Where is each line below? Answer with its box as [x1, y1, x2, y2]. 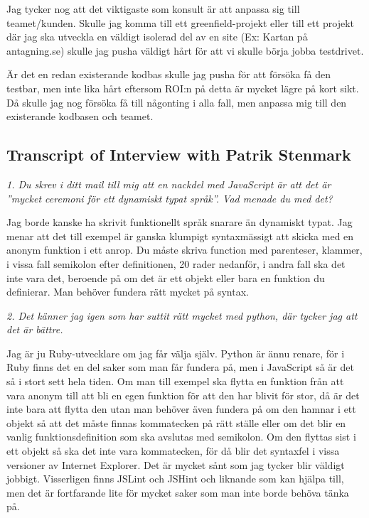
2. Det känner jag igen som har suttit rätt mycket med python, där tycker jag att [6, 308, 358, 323]
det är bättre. [6, 322, 63, 337]
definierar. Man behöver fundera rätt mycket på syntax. [6, 284, 249, 299]
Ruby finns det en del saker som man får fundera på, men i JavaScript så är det [6, 360, 354, 374]
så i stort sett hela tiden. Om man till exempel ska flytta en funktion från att [6, 374, 344, 389]
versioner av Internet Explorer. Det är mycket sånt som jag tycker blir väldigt [6, 457, 345, 472]
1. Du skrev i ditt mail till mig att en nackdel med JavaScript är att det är [6, 176, 331, 191]
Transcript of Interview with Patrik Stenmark [6, 144, 351, 166]
